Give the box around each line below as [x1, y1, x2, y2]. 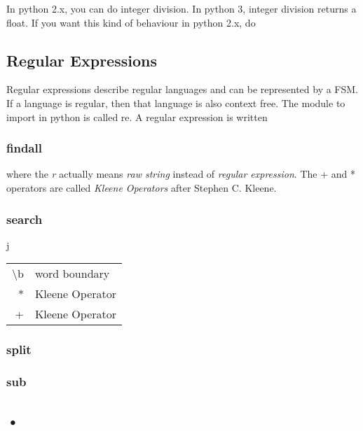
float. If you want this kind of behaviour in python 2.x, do [6, 15, 256, 29]
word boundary [34, 265, 110, 282]
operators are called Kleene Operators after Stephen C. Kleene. [6, 180, 277, 195]
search [6, 210, 43, 227]
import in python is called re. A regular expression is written [6, 109, 268, 124]
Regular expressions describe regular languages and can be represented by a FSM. [6, 82, 359, 97]
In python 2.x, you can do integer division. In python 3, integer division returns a [6, 1, 357, 15]
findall [6, 139, 42, 157]
